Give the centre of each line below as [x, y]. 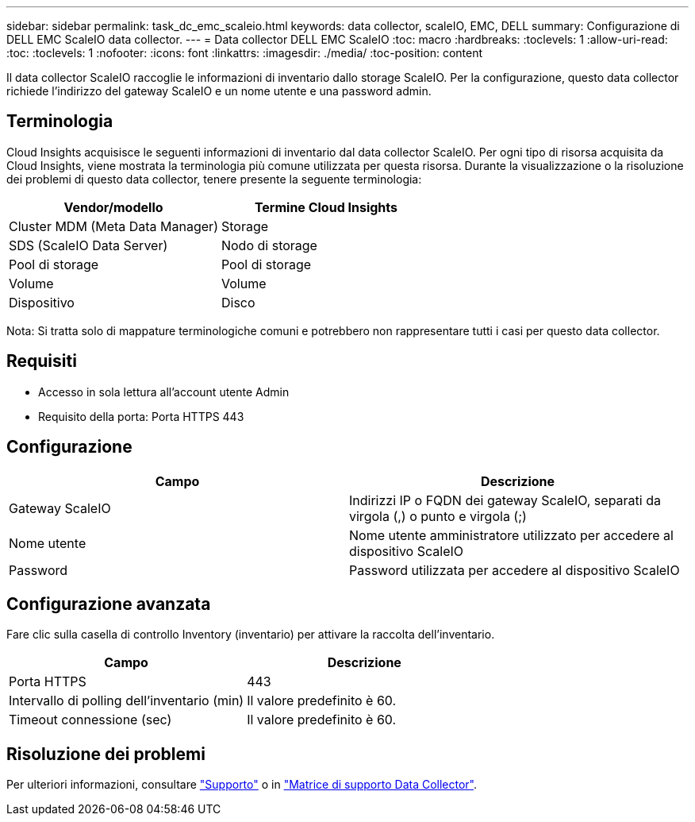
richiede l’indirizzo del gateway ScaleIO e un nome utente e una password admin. [219, 91]
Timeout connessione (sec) [90, 720]
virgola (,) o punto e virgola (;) [438, 516]
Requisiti [42, 361]
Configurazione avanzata [109, 604]
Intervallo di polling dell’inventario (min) [127, 701]
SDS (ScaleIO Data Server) [88, 245]
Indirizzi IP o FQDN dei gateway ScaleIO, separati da [505, 500]
